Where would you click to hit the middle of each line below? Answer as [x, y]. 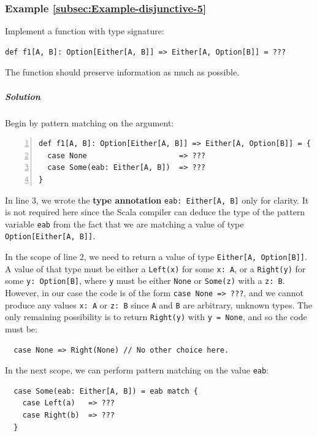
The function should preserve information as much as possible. [122, 72]
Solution [23, 96]
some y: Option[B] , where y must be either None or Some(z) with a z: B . [145, 281]
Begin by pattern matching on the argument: [90, 122]
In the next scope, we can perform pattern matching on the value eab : [137, 370]
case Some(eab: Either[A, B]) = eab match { [106, 391]
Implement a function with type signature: [85, 31]
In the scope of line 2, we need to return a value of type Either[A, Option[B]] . [156, 257]
